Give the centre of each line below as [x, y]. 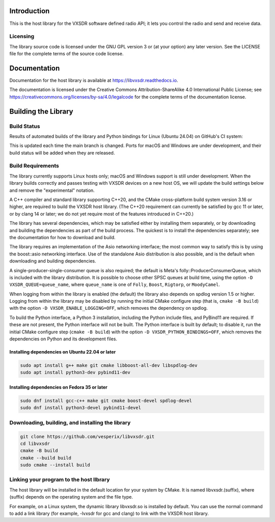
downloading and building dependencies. [53, 261]
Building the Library [41, 111]
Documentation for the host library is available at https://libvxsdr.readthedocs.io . [94, 80]
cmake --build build [46, 458]
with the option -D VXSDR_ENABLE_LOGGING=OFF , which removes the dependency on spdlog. [109, 308]
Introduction [30, 11]
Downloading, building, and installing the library [70, 422]
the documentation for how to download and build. [62, 237]
